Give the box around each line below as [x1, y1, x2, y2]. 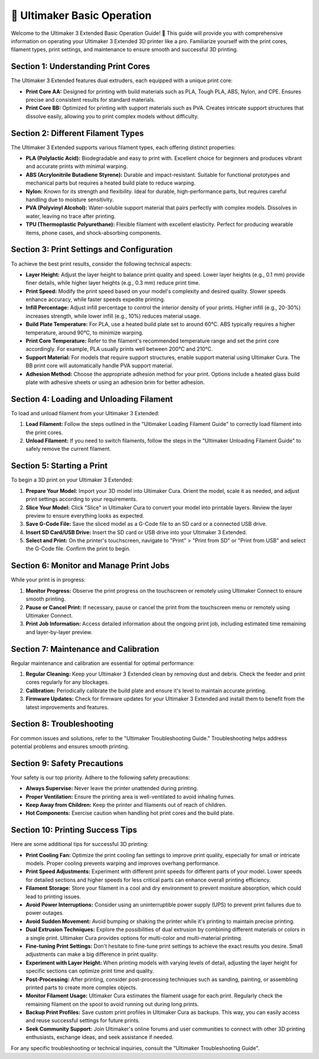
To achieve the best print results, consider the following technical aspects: [11, 260, 192, 267]
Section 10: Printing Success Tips [11, 825, 138, 835]
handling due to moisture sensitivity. [25, 196, 114, 204]
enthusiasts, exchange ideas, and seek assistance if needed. [25, 1034, 174, 1041]
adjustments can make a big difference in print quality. [25, 951, 158, 958]
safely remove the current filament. [25, 445, 112, 453]
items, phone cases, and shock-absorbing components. [25, 229, 162, 236]
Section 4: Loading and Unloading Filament [11, 394, 173, 404]
